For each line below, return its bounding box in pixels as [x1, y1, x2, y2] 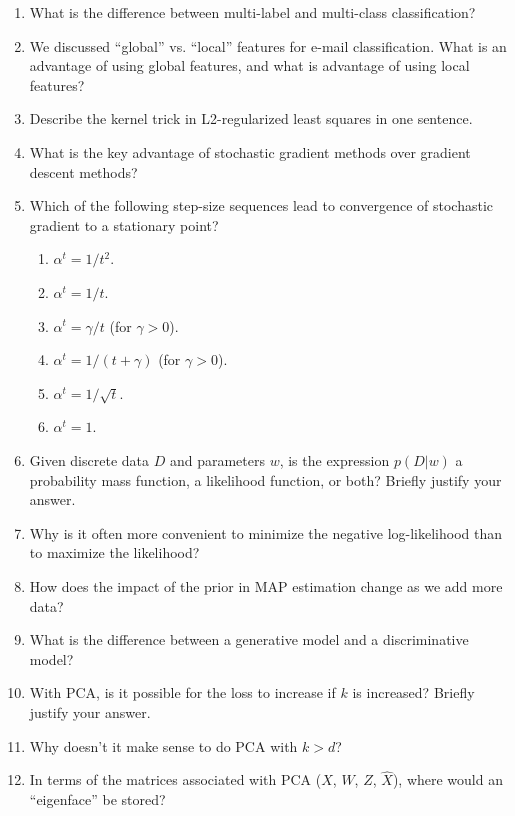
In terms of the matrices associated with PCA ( [29, 769, 322, 790]
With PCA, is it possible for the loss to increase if [29, 682, 336, 703]
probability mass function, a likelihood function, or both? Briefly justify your [29, 469, 502, 490]
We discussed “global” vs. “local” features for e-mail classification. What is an [29, 35, 507, 56]
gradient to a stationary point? [29, 214, 219, 235]
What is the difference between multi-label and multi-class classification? [29, 2, 476, 22]
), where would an [392, 769, 503, 790]
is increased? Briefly [352, 682, 475, 703]
